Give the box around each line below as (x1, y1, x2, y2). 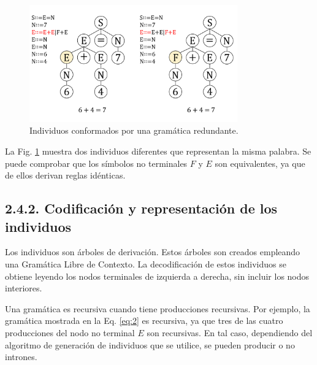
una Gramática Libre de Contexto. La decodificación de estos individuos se (5, 257, 286, 270)
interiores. (5, 282, 42, 294)
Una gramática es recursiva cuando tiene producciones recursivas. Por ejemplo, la (5, 302, 310, 315)
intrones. (5, 350, 37, 363)
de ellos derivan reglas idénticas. (5, 169, 126, 182)
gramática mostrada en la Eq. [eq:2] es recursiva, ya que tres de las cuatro (5, 314, 283, 327)
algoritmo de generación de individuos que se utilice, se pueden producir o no (5, 338, 295, 351)
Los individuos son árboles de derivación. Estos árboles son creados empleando (5, 245, 300, 258)
